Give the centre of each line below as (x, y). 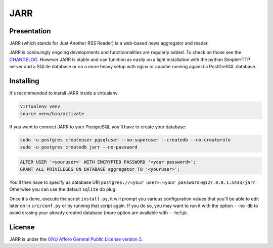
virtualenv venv (40, 107)
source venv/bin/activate (52, 113)
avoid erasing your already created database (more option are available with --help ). (99, 213)
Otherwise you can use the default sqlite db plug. (63, 189)
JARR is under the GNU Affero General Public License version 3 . (76, 239)
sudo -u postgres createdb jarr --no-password (79, 147)
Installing (25, 81)
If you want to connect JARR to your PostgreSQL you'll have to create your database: (98, 127)
